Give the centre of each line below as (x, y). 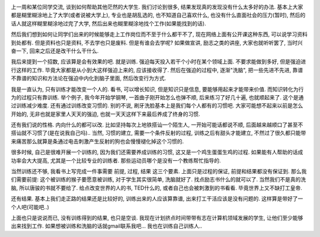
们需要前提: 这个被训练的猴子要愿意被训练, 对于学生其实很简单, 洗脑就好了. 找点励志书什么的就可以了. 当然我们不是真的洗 (159, 180)
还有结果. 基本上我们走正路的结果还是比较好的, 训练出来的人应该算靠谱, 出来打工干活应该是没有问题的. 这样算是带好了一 (157, 199)
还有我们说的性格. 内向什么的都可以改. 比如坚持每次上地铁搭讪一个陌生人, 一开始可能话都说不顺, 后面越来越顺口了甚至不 (157, 125)
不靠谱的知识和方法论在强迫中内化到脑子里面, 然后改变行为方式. (89, 78)
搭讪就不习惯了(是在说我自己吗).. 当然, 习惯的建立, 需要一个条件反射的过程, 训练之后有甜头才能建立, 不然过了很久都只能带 (159, 133)
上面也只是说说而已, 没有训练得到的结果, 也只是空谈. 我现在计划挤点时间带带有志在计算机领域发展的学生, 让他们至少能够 (157, 217)
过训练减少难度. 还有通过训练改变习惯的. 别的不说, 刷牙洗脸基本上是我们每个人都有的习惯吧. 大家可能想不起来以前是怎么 (157, 106)
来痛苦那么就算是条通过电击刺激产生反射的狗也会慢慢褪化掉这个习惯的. (97, 141)
